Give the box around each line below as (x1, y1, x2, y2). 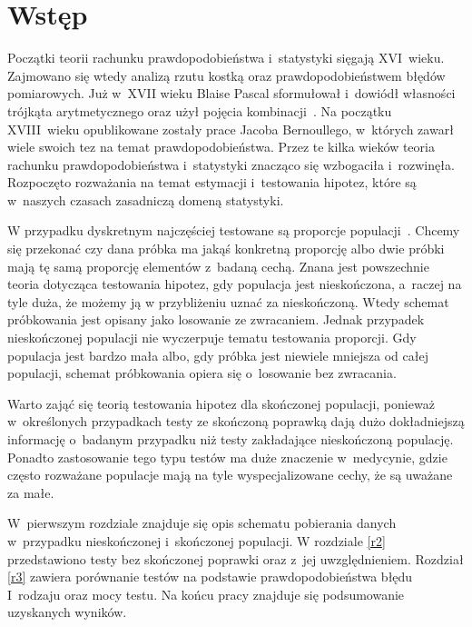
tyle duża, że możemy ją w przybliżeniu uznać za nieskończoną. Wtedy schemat (7, 292, 449, 311)
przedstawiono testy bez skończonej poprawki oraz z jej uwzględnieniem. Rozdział (7, 549, 464, 568)
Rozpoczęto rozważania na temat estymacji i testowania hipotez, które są (7, 173, 417, 192)
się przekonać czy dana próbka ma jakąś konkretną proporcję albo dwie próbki (7, 239, 445, 258)
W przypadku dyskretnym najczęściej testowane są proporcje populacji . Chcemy (7, 221, 460, 240)
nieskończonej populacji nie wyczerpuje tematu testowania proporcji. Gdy (7, 328, 417, 347)
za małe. (7, 483, 54, 502)
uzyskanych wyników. (7, 602, 127, 622)
